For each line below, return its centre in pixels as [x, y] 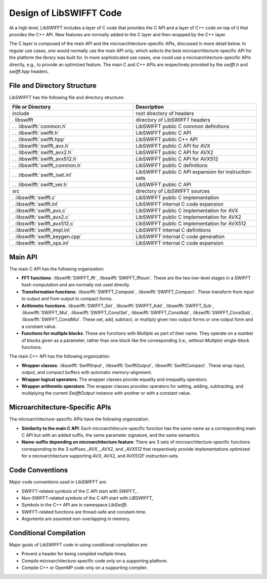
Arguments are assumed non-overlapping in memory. [76, 519]
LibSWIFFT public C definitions [172, 165]
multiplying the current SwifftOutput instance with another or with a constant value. [106, 393]
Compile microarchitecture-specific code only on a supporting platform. [95, 561]
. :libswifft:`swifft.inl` [36, 204]
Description [150, 107]
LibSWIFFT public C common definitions [182, 126]
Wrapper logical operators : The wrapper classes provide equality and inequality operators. [115, 379]
